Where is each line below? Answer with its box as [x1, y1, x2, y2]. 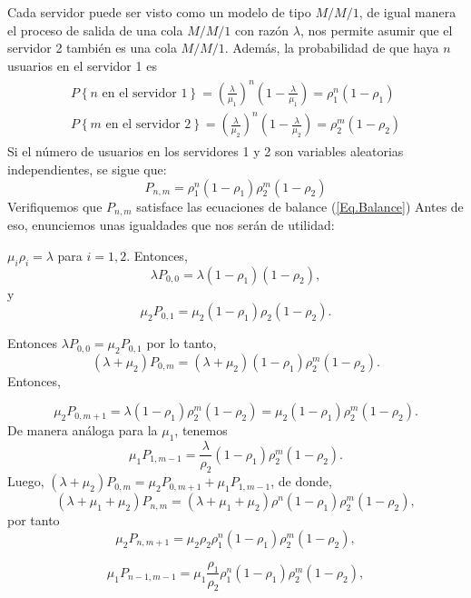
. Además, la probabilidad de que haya [224, 38, 439, 57]
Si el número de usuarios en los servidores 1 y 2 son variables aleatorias [7, 142, 404, 161]
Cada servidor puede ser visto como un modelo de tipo [7, 3, 311, 21]
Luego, [7, 472, 44, 491]
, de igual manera [358, 3, 456, 21]
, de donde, [270, 472, 332, 491]
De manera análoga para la [7, 421, 158, 440]
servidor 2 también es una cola [7, 38, 177, 57]
